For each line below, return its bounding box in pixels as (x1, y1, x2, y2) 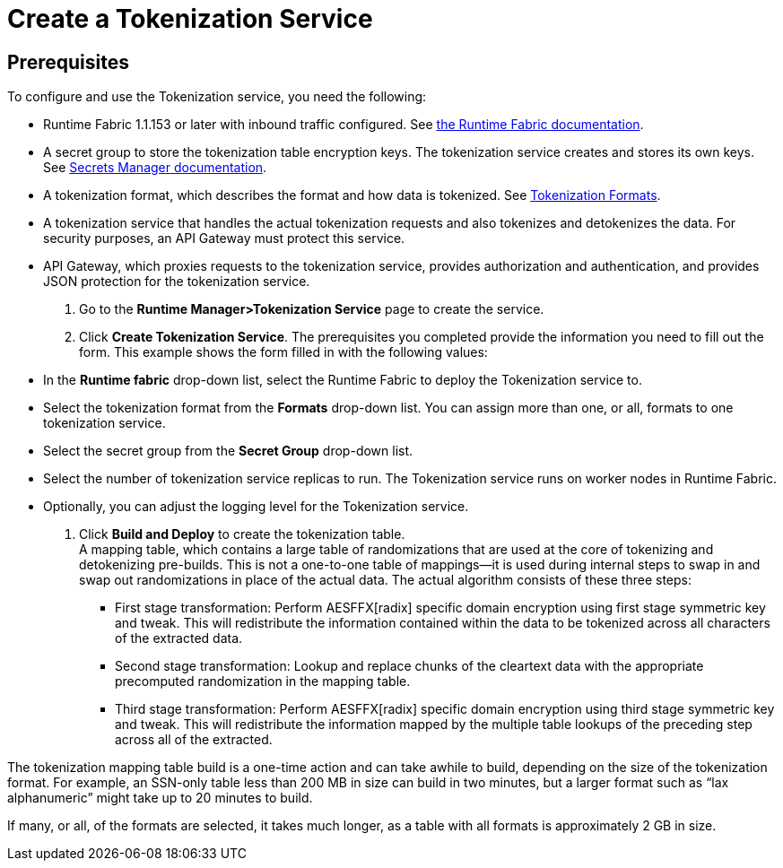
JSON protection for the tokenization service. (43, 273, 310, 290)
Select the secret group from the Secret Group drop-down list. (43, 443, 413, 459)
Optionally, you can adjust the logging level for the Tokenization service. (43, 499, 469, 515)
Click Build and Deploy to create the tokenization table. (79, 526, 405, 542)
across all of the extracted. (115, 732, 273, 748)
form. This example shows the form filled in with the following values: (79, 344, 488, 360)
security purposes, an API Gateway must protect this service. (43, 230, 405, 247)
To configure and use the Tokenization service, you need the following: (7, 89, 427, 105)
